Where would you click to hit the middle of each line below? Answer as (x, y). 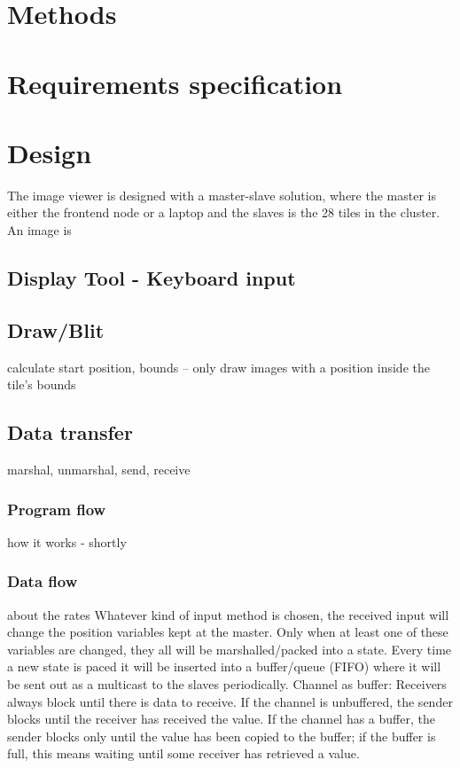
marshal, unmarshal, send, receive (99, 470)
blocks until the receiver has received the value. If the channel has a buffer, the (221, 719)
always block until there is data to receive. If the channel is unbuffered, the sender (230, 701)
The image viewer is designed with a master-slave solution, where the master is (222, 195)
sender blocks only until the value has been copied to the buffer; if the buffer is (222, 736)
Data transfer (70, 432)
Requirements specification (175, 83)
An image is (39, 230)
